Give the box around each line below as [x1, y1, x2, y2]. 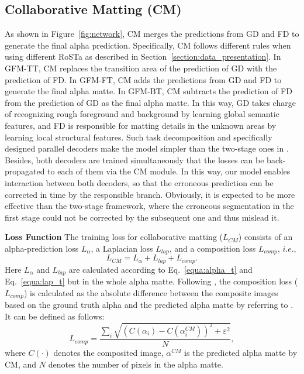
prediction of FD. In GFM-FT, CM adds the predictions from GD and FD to [5, 73, 282, 85]
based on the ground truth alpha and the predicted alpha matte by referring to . [5, 298, 293, 311]
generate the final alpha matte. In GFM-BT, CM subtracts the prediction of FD [5, 85, 292, 97]
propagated [5, 165, 45, 177]
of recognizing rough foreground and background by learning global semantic [5, 108, 279, 120]
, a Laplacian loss [91, 242, 153, 254]
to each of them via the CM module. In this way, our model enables [47, 165, 291, 177]
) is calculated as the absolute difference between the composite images [23, 286, 278, 298]
